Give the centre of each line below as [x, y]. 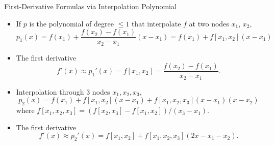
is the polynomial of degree [71, 23]
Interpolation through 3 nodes [63, 91]
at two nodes [209, 23]
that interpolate [156, 23]
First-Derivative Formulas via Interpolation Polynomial [90, 6]
